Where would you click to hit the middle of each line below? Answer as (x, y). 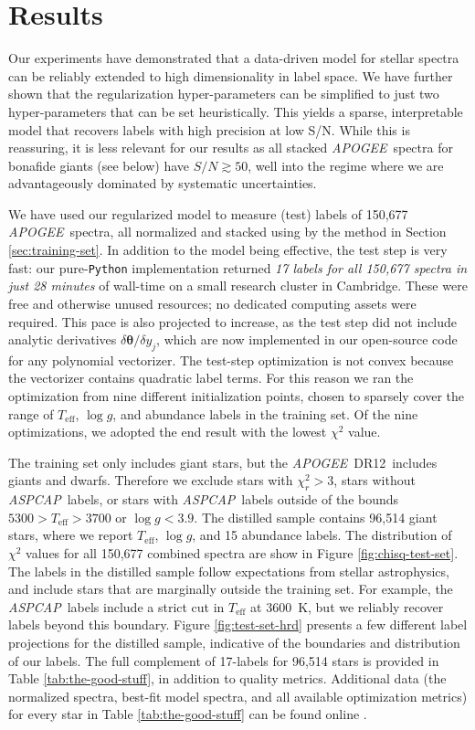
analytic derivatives (63, 339)
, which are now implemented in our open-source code (307, 339)
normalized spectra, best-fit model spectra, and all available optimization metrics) (238, 696)
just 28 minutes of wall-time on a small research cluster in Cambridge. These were (238, 286)
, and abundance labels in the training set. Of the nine (265, 413)
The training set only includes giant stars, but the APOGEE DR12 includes (223, 462)
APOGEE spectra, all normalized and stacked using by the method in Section (227, 232)
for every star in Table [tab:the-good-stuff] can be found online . (188, 714)
